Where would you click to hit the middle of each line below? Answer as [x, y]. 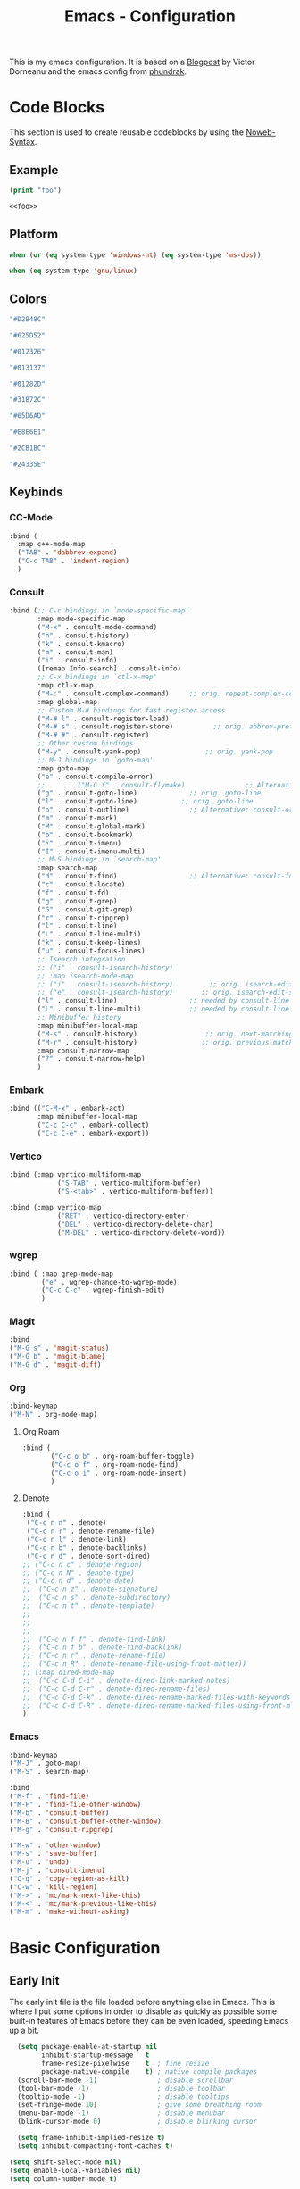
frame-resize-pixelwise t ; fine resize [125, 2064]
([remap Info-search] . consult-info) [109, 669]
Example [34, 170]
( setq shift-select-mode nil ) [66, 2162]
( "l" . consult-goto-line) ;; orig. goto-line [145, 802]
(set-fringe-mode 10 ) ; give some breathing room [139, 2105]
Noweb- [261, 132]
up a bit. [25, 2031]
